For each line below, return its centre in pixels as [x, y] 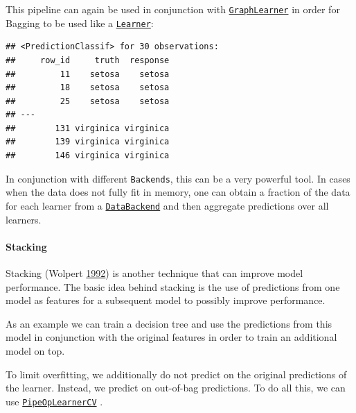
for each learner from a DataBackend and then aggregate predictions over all [167, 205]
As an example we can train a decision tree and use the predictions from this [169, 323]
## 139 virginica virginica [88, 142]
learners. [24, 219]
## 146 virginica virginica [88, 156]
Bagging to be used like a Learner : [80, 23]
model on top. [35, 350]
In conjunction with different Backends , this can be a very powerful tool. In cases [178, 178]
